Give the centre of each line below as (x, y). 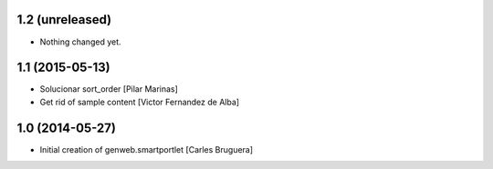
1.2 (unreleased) (64, 20)
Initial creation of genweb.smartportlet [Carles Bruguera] (147, 149)
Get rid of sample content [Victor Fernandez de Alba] (140, 102)
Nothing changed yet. (81, 42)
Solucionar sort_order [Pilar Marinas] (109, 89)
